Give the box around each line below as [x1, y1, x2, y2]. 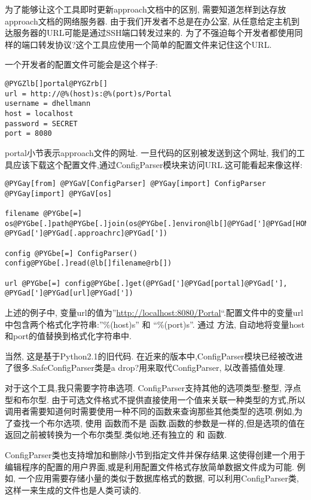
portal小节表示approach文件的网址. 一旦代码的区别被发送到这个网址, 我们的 [5, 146, 297, 158]
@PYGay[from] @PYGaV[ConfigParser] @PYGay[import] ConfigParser [5, 179, 266, 188]
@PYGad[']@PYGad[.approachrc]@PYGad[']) [5, 229, 168, 238]
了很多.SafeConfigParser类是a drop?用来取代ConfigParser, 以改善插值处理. [5, 361, 285, 374]
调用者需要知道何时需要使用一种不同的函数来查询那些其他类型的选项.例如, [5, 405, 294, 417]
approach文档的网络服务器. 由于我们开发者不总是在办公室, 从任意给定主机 [5, 14, 291, 27]
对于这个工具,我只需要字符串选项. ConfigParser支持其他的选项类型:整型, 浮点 [5, 381, 301, 394]
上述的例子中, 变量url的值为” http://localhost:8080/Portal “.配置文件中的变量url [5, 306, 304, 318]
